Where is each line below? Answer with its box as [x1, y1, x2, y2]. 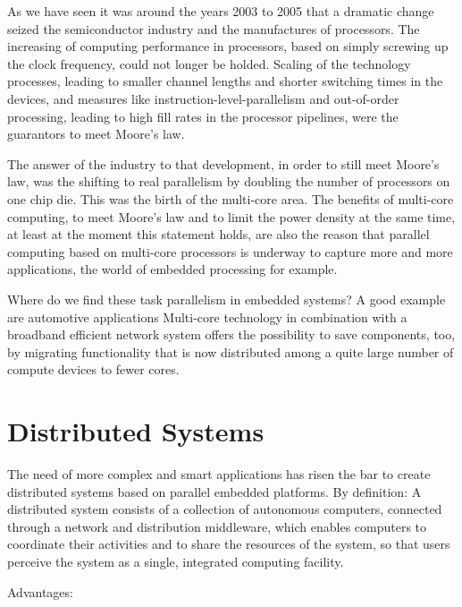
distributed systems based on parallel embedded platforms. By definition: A [7, 482, 422, 500]
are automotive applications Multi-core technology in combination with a [7, 307, 407, 326]
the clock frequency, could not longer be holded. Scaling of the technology [7, 54, 411, 73]
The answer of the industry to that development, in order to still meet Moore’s [7, 154, 440, 173]
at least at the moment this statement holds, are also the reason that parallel [7, 225, 430, 244]
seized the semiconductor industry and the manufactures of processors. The [7, 19, 420, 38]
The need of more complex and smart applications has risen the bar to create [7, 465, 431, 483]
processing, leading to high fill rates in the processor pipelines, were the [7, 107, 399, 125]
